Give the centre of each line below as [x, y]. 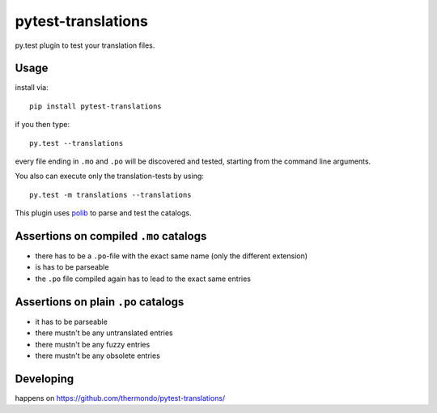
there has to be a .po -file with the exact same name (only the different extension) [171, 256]
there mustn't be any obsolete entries [98, 356]
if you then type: [42, 125]
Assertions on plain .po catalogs [100, 302]
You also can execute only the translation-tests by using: [109, 176]
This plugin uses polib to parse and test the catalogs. [103, 213]
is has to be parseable [72, 267]
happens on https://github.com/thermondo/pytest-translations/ [120, 398]
